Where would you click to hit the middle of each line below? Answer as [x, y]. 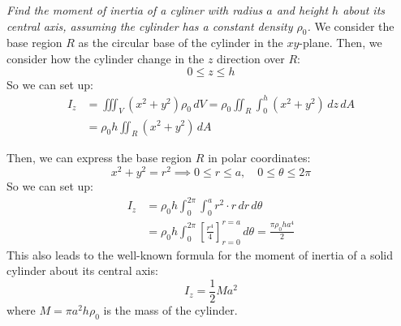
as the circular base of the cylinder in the [181, 43]
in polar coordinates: [259, 158]
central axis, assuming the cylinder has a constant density [150, 26]
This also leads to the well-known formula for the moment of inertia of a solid [200, 254]
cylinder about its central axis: [82, 270]
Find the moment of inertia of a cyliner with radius [135, 10]
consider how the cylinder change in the [106, 58]
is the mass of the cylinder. [170, 309]
